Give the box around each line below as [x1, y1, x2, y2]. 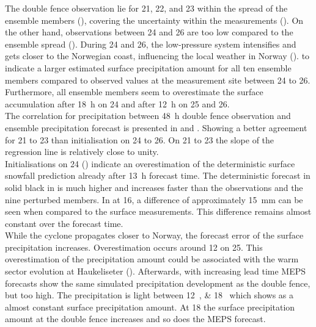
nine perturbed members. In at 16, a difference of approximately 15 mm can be [5, 193, 303, 206]
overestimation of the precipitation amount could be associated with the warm [5, 253, 299, 265]
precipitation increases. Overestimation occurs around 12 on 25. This [5, 240, 263, 253]
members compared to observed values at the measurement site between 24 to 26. [5, 73, 310, 86]
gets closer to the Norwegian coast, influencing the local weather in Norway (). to [5, 49, 310, 62]
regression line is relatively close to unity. [5, 145, 159, 158]
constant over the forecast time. [5, 217, 123, 229]
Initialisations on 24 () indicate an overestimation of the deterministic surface [5, 157, 295, 170]
